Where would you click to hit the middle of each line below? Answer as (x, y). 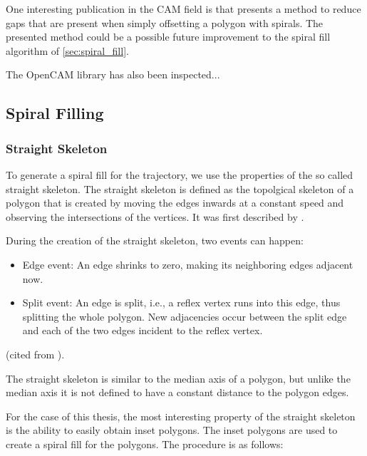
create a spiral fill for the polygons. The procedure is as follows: (145, 444)
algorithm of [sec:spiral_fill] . (67, 50)
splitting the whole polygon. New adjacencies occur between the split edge (185, 316)
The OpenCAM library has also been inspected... (113, 74)
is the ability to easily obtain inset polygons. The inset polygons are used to (172, 430)
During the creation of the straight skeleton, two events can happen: (155, 240)
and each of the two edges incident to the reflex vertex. (143, 330)
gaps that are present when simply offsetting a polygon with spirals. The (165, 22)
